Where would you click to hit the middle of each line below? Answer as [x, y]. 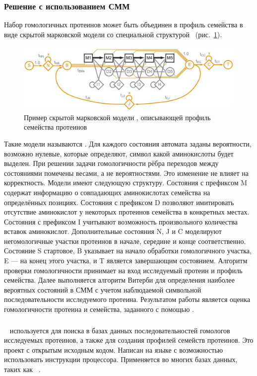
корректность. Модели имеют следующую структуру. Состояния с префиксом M [126, 183]
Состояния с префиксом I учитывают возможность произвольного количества [121, 221]
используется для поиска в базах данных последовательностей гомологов [120, 330]
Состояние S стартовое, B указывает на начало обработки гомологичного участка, [128, 251]
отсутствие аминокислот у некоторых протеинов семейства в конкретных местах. [127, 212]
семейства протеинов [56, 127]
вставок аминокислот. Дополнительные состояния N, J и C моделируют [113, 231]
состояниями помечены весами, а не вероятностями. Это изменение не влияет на [127, 173]
